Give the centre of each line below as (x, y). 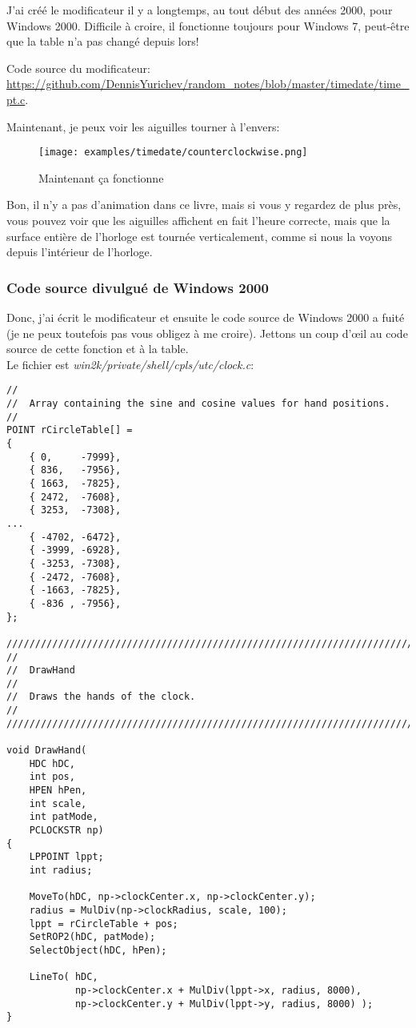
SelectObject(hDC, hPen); (98, 950)
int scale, (58, 803)
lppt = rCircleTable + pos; (104, 924)
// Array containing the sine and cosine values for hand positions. (198, 404)
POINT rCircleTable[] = (70, 430)
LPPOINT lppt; (66, 857)
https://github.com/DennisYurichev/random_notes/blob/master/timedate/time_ (208, 84)
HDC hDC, (52, 763)
